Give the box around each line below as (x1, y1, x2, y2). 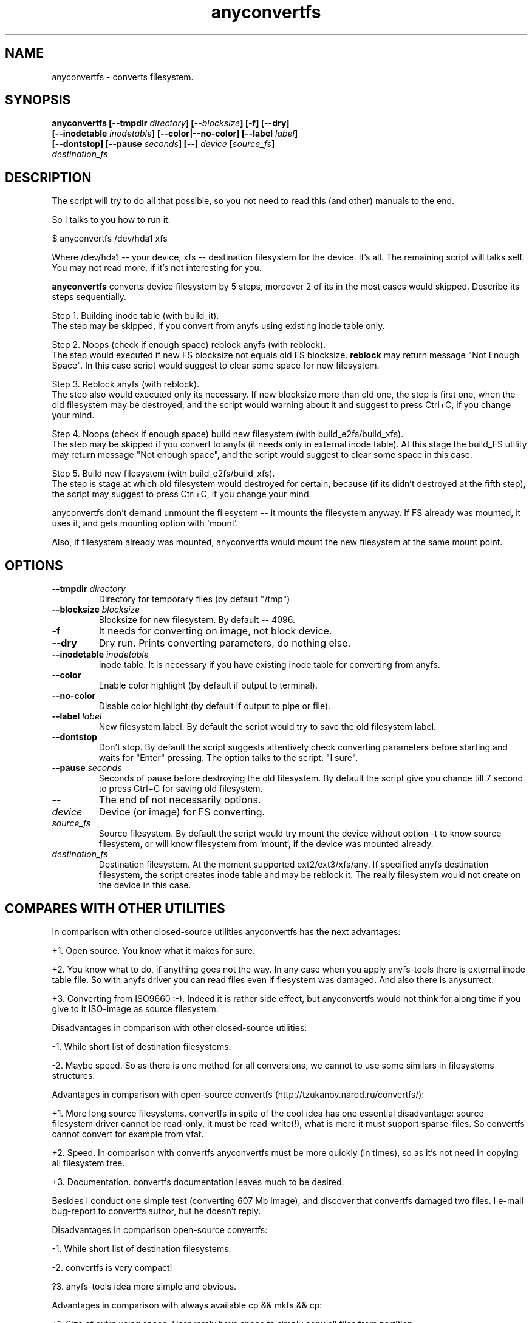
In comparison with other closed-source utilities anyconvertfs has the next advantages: (52, 926, 401, 937)
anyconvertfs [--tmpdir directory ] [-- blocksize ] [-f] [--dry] (52, 118, 290, 129)
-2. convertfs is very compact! (52, 1262, 172, 1273)
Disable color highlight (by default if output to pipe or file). (98, 701, 331, 712)
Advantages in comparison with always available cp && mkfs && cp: (52, 1299, 322, 1310)
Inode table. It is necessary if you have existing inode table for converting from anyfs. (98, 659, 440, 670)
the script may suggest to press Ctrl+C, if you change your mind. (52, 489, 312, 500)
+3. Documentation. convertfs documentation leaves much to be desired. (52, 1176, 344, 1187)
